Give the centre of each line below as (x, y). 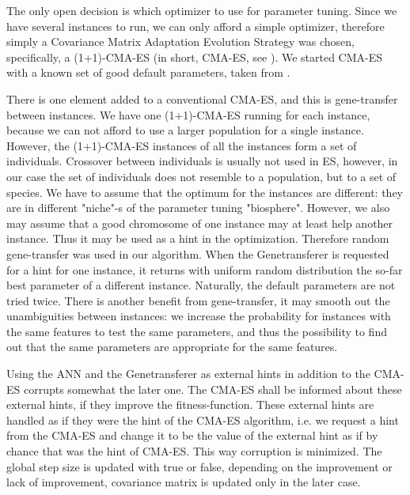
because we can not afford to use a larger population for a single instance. (185, 130)
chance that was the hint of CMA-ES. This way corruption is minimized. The (194, 451)
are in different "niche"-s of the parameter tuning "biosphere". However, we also (198, 208)
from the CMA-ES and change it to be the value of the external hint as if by (192, 435)
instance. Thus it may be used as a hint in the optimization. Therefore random (198, 238)
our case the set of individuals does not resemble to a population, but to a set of (201, 176)
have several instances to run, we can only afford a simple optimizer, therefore (196, 26)
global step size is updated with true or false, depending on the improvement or (199, 466)
